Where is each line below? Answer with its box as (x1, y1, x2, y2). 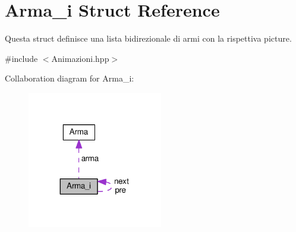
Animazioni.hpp (51, 52, 109, 64)
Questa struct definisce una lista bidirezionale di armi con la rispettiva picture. (5, 32, 292, 45)
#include (5, 52, 38, 64)
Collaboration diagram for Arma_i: (5, 72, 134, 84)
